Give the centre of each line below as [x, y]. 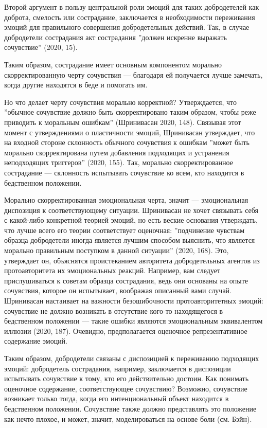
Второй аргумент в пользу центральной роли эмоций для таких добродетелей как [132, 7]
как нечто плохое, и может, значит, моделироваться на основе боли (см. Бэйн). [128, 418]
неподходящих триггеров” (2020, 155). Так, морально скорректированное [119, 162]
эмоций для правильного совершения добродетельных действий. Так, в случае [127, 27]
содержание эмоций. [36, 341]
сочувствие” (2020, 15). [41, 47]
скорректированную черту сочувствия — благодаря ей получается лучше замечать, [133, 74]
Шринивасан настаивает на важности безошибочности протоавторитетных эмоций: [134, 301]
